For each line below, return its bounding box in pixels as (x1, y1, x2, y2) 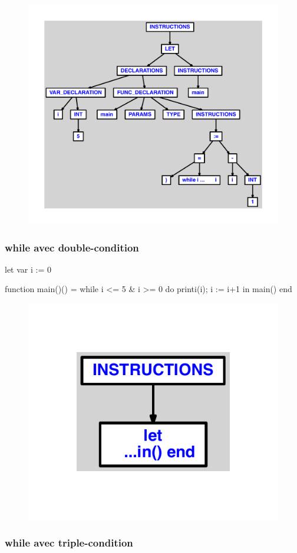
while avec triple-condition (5, 535, 133, 549)
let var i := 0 (5, 263, 51, 275)
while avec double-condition (5, 240, 139, 254)
